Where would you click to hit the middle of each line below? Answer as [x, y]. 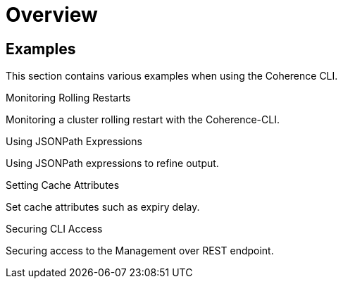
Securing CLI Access [54, 229]
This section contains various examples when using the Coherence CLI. [172, 76]
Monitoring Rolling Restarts [68, 98]
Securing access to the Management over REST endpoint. [140, 251]
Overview [52, 15]
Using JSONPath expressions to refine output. [112, 163]
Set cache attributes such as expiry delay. [103, 207]
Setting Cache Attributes [63, 185]
